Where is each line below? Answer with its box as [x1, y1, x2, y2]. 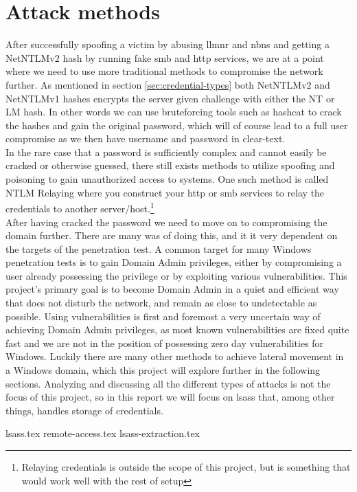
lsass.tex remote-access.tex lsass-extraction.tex [5, 426, 200, 440]
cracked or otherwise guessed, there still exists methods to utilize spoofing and [5, 158, 335, 172]
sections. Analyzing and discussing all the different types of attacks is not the [5, 376, 331, 390]
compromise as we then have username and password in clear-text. [5, 131, 286, 146]
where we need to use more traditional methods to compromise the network [5, 64, 323, 78]
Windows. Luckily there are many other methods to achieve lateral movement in [5, 349, 344, 364]
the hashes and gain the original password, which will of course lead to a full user [5, 118, 348, 132]
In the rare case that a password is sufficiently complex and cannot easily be [5, 144, 327, 159]
